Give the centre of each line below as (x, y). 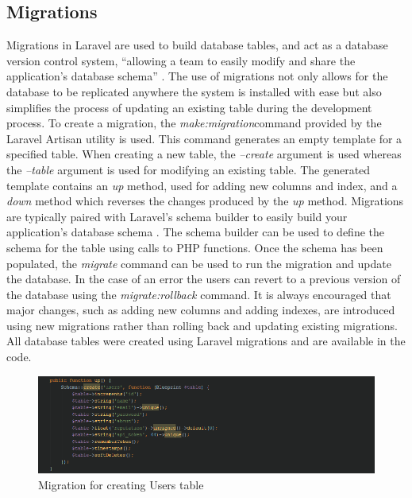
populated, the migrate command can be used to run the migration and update (199, 263)
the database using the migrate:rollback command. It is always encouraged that (199, 294)
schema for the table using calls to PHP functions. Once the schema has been (195, 247)
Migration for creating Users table (121, 484)
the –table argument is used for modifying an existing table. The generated (189, 169)
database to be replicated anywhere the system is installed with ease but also (194, 91)
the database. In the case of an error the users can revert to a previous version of (204, 279)
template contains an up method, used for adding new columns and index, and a (202, 185)
